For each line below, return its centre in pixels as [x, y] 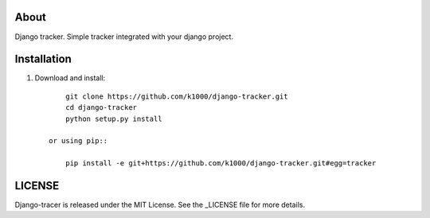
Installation [43, 59]
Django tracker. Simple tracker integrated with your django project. [124, 37]
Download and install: [70, 78]
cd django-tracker [101, 108]
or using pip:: [78, 141]
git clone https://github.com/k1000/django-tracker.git [176, 96]
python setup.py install [113, 119]
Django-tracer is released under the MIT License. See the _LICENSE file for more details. [160, 205]
